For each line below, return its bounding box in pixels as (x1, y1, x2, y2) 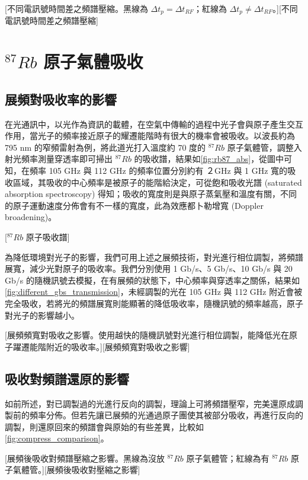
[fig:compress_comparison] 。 (5, 432, 109, 444)
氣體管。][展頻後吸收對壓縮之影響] (12, 463, 140, 476)
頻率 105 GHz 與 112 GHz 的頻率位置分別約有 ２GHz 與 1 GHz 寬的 (29, 164, 288, 176)
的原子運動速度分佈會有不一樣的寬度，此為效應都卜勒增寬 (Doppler (5, 199, 264, 211)
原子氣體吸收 (43, 49, 143, 74)
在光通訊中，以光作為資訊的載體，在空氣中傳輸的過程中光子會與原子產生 (5, 117, 287, 130)
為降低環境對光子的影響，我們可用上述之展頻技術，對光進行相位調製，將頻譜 (5, 250, 303, 263)
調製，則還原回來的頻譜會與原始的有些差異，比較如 (5, 420, 204, 433)
